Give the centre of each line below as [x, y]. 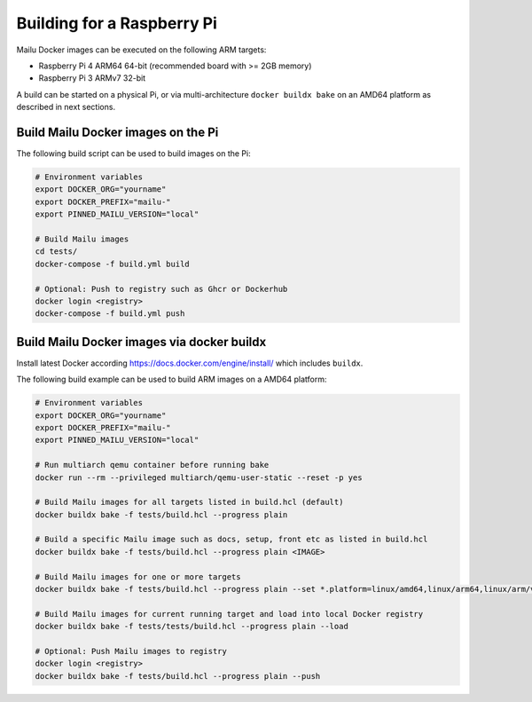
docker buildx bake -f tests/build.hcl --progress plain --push [178, 676]
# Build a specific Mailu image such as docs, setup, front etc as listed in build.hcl [231, 540]
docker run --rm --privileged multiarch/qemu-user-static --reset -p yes [199, 477]
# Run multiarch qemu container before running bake [152, 465]
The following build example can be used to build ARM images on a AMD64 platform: [172, 379]
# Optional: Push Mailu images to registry [131, 651]
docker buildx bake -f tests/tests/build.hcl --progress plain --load [192, 627]
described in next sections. [66, 107]
